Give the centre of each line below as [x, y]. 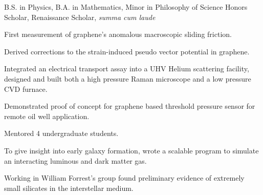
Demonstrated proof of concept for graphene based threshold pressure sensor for [130, 106]
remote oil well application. [47, 116]
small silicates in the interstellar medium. [69, 188]
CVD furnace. [26, 89]
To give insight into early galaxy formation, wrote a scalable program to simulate [131, 150]
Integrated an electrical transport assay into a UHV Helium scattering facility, [127, 69]
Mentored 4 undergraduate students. [61, 133]
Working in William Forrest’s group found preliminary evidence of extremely [124, 178]
